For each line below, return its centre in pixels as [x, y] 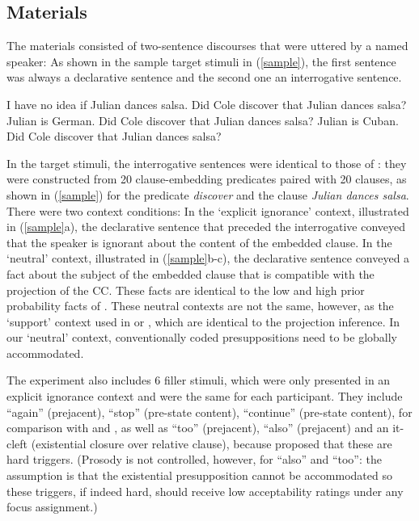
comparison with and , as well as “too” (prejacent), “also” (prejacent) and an [198, 428]
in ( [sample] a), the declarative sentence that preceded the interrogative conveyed [206, 227]
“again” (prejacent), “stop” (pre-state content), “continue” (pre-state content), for [209, 412]
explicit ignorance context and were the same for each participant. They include [205, 396]
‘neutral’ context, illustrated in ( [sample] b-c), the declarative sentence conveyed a [208, 258]
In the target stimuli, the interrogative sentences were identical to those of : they [207, 163]
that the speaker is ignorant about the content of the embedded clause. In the [199, 242]
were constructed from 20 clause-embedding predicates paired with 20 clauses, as [207, 179]
